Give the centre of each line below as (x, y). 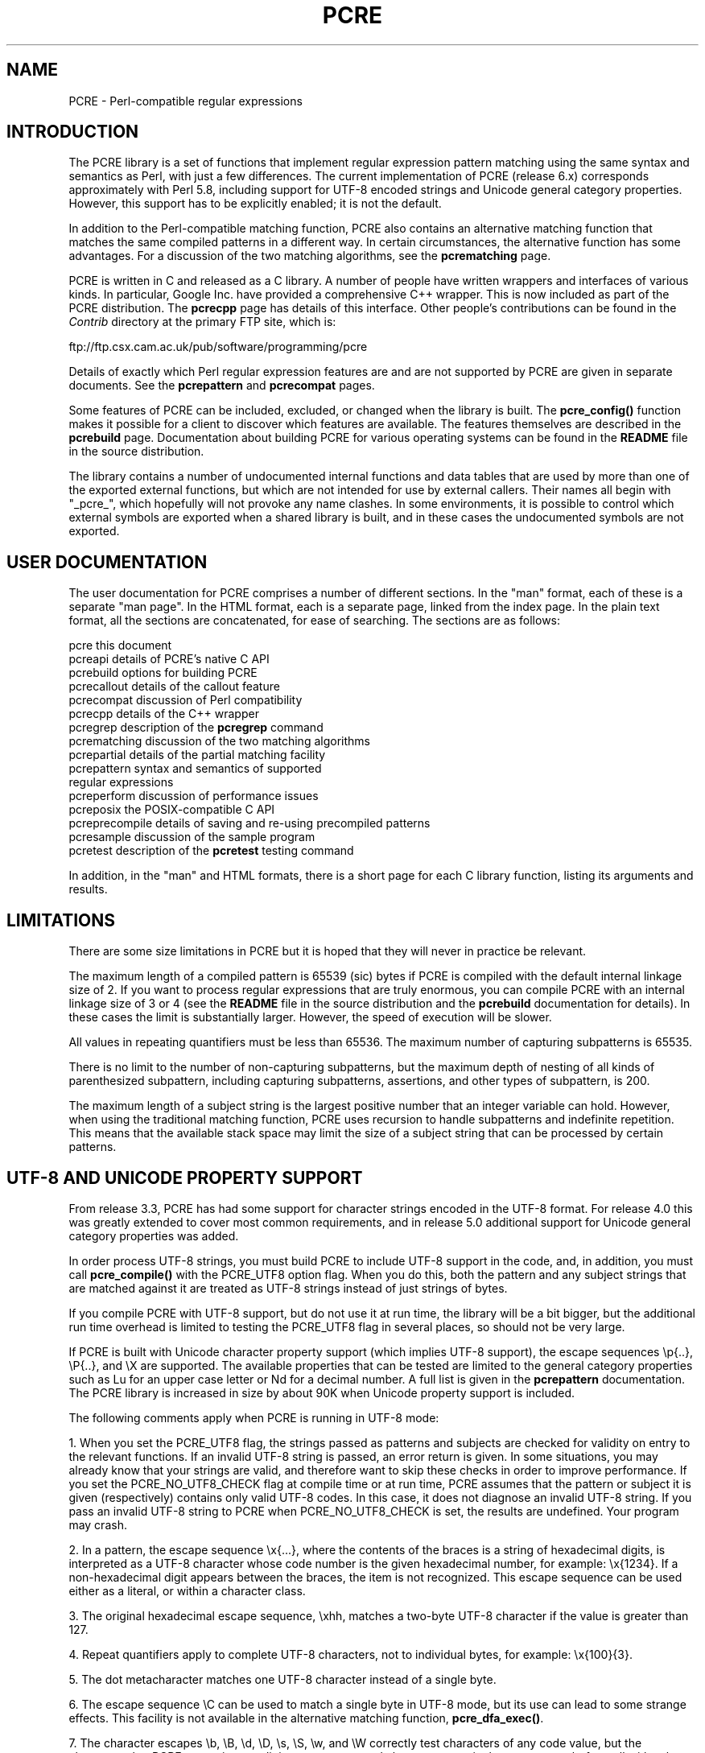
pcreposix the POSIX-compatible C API (172, 810)
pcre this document (120, 646)
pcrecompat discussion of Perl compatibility (186, 700)
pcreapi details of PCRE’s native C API (169, 659)
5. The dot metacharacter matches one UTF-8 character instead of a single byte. (282, 1679)
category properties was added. (154, 1235)
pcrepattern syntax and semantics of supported (195, 769)
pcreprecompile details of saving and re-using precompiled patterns (249, 823)
